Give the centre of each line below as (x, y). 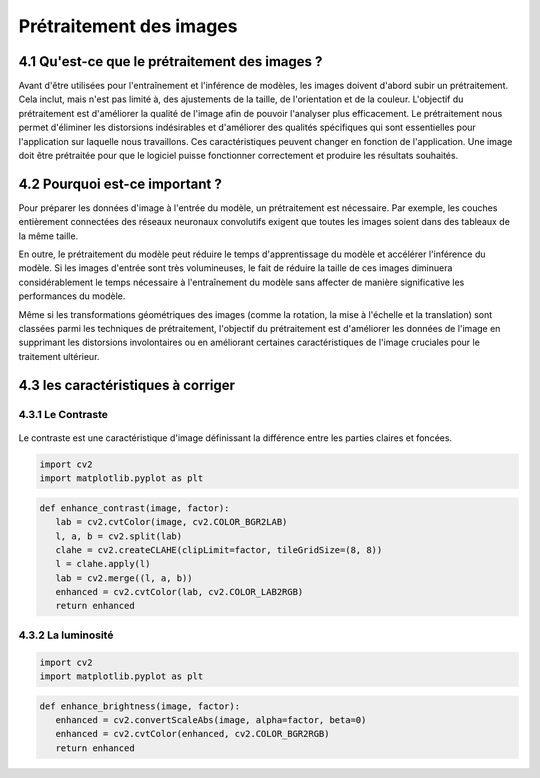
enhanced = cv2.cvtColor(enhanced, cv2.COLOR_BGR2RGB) (192, 734)
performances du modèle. (72, 296)
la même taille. (48, 236)
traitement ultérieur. (59, 356)
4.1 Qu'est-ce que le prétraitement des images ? (170, 61)
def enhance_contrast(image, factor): (134, 508)
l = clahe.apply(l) (103, 564)
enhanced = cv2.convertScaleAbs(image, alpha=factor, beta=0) (211, 719)
